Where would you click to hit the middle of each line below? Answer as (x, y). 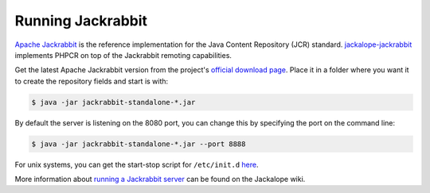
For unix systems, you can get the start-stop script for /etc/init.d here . (137, 164)
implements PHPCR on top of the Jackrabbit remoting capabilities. (123, 55)
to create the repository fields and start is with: (92, 81)
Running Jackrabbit (81, 21)
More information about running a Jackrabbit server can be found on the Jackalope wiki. (160, 179)
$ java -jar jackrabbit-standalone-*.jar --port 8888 (139, 144)
